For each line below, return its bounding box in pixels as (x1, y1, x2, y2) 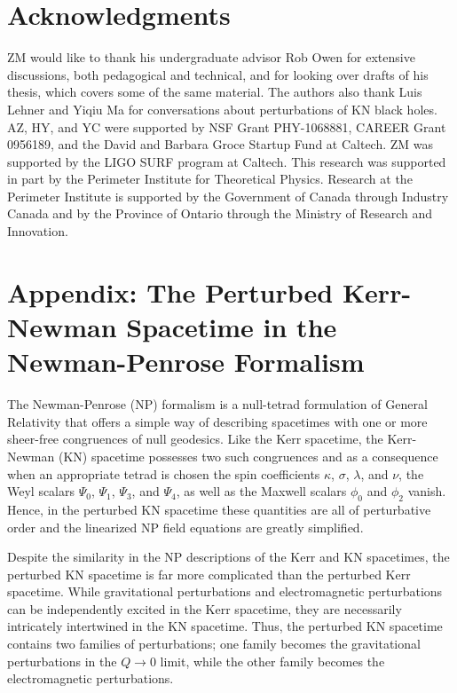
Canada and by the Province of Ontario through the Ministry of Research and (7, 204, 433, 223)
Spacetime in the (126, 309, 337, 345)
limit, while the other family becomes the (160, 651, 385, 670)
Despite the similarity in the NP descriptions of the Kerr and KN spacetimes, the (7, 547, 450, 566)
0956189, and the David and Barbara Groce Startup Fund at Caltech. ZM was (7, 135, 434, 154)
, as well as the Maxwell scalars (176, 482, 347, 500)
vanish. (407, 482, 446, 500)
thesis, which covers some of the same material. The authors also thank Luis (7, 83, 422, 101)
